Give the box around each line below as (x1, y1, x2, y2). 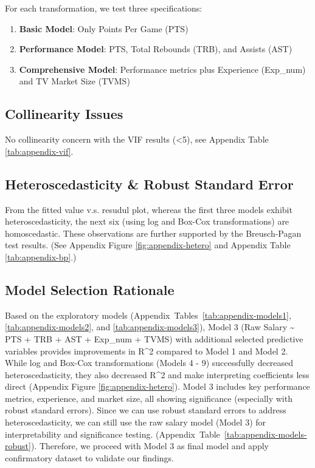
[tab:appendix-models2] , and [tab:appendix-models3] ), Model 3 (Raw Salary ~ (5, 320, 295, 333)
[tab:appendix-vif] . (5, 144, 74, 157)
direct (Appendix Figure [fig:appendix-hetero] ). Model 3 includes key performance (5, 380, 310, 393)
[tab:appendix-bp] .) (5, 250, 77, 263)
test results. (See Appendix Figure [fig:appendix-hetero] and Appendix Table (5, 239, 291, 251)
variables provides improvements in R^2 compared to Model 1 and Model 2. (5, 344, 288, 357)
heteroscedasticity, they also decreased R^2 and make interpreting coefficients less (5, 368, 310, 381)
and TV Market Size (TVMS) (19, 75, 130, 87)
